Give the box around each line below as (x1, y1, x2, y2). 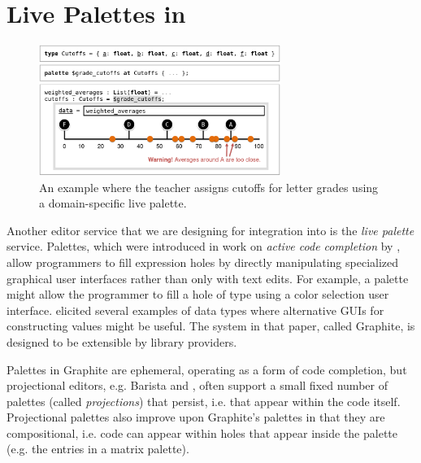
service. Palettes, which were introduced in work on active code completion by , (7, 238, 401, 255)
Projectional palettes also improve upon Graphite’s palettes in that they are (7, 408, 385, 426)
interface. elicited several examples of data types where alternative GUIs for (7, 301, 384, 318)
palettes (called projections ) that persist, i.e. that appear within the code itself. (7, 392, 401, 409)
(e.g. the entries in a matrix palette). (7, 440, 189, 457)
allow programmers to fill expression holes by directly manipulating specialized (7, 253, 399, 270)
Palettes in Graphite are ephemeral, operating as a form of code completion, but (7, 360, 407, 378)
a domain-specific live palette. (39, 194, 187, 212)
